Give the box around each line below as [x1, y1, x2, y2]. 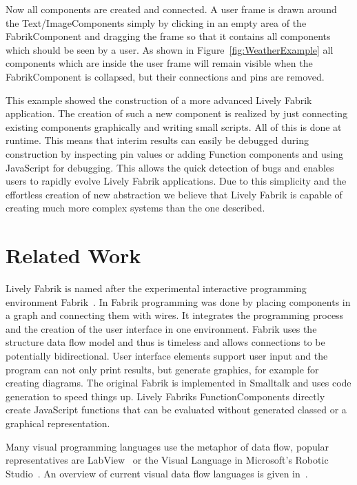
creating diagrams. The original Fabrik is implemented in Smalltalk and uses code [6, 375, 351, 390]
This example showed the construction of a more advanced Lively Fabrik [6, 92, 312, 107]
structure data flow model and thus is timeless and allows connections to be [6, 335, 325, 349]
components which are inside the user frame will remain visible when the [6, 56, 313, 70]
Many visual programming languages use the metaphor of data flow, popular [6, 439, 329, 453]
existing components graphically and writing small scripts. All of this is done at [6, 119, 342, 134]
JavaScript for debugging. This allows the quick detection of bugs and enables [6, 160, 334, 174]
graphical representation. [6, 415, 110, 430]
